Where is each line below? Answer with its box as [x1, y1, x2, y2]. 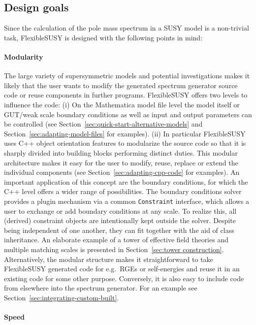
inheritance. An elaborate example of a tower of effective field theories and [4, 234, 228, 245]
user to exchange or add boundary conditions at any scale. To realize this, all [4, 205, 237, 216]
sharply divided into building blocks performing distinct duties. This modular [4, 147, 238, 158]
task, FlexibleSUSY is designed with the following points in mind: [4, 32, 203, 42]
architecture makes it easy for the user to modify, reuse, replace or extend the [4, 157, 238, 167]
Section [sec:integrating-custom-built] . [4, 292, 119, 302]
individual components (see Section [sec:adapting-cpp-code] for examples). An [4, 167, 240, 177]
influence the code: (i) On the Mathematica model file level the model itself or [4, 99, 240, 109]
